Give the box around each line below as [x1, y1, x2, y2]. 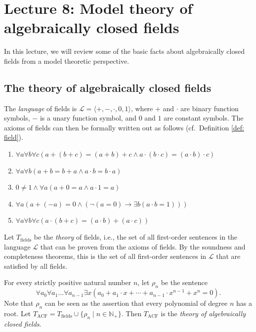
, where [130, 103, 153, 113]
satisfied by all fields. [4, 260, 67, 271]
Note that [4, 298, 34, 308]
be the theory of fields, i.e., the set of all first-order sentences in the [34, 232, 238, 242]
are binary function [180, 103, 239, 113]
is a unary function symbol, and [40, 113, 136, 123]
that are [216, 251, 241, 261]
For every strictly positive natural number [4, 277, 131, 288]
